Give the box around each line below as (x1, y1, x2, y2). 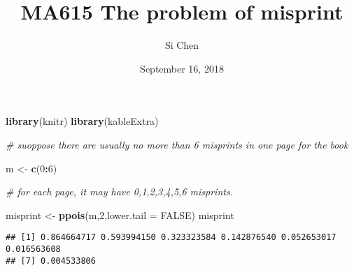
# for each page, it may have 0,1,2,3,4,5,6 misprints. (6, 184, 233, 199)
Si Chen (164, 38, 199, 52)
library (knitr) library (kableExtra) (6, 114, 159, 128)
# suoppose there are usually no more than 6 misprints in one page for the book (6, 137, 348, 151)
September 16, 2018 (140, 61, 224, 75)
